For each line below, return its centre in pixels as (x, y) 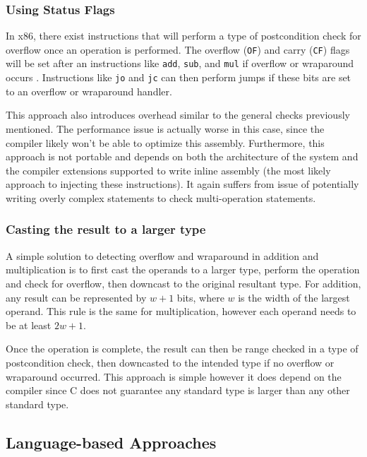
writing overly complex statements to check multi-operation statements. (161, 197)
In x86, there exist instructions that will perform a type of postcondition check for (183, 36)
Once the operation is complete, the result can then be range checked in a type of (182, 349)
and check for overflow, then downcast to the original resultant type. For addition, (183, 283)
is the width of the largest (294, 297)
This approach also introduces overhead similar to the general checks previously (178, 115)
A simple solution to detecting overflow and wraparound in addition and (162, 255)
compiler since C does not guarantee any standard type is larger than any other (178, 390)
